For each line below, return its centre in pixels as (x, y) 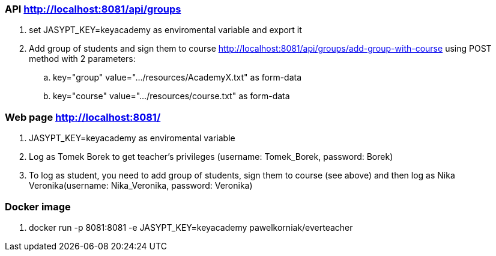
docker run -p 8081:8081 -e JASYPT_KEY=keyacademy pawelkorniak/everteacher (191, 227)
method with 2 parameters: (82, 59)
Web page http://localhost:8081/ (83, 117)
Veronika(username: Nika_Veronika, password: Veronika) (141, 186)
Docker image (38, 206)
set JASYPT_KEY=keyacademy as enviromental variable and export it (165, 30)
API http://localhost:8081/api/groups (93, 9)
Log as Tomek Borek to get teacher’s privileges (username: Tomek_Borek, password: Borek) (211, 157)
